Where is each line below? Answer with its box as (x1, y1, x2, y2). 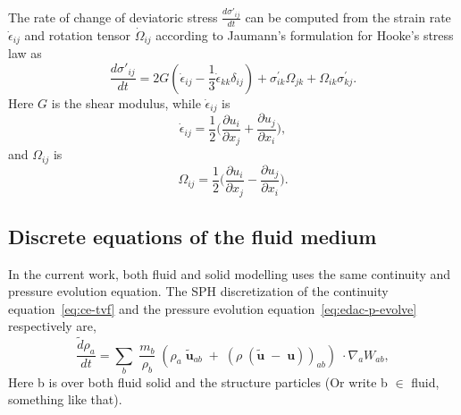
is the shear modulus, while (51, 93, 201, 112)
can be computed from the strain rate (245, 7, 451, 26)
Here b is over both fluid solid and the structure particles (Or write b (8, 372, 388, 391)
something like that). (8, 390, 122, 409)
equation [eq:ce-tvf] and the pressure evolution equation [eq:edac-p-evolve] (8, 299, 417, 318)
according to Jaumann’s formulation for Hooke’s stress (155, 25, 454, 44)
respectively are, (8, 317, 96, 335)
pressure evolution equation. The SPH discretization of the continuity (8, 282, 389, 301)
